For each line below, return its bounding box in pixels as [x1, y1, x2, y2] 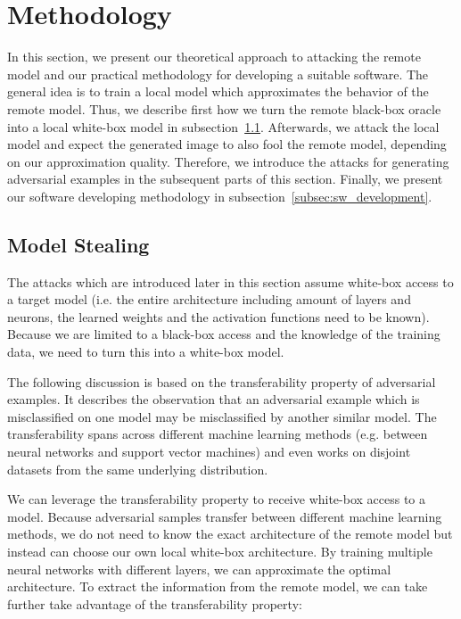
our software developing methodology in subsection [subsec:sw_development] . [7, 186, 432, 205]
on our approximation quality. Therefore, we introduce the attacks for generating [7, 152, 449, 170]
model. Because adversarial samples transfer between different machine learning [7, 507, 442, 525]
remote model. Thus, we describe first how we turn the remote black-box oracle [7, 99, 441, 118]
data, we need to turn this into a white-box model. [7, 343, 284, 361]
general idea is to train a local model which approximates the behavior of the [7, 82, 429, 101]
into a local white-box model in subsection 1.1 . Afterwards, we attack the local [7, 117, 440, 136]
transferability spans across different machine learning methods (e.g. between [7, 425, 428, 443]
